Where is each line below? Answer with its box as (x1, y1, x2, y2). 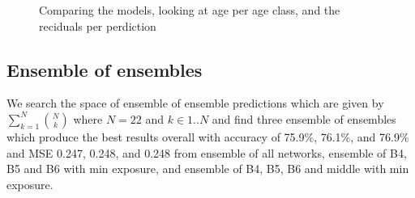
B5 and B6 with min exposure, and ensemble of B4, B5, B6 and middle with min (6, 160, 409, 177)
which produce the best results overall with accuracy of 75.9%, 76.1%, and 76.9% (6, 128, 409, 145)
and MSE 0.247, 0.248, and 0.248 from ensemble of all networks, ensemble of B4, (6, 144, 407, 161)
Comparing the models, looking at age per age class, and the (39, 2, 340, 18)
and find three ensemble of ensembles (212, 110, 396, 127)
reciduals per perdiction (39, 17, 156, 34)
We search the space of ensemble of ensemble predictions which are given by (6, 95, 384, 112)
